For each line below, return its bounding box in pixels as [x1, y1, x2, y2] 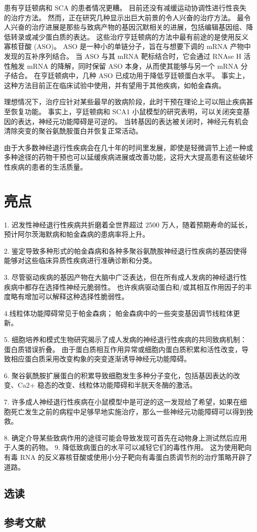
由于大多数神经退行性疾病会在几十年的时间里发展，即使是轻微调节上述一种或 [4, 142, 253, 152]
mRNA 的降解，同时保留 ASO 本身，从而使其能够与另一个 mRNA [27, 60, 239, 71]
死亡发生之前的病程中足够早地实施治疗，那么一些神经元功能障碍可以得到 [10, 406, 246, 416]
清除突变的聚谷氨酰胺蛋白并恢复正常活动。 [4, 126, 142, 136]
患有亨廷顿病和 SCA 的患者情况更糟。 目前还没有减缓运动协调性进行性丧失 [4, 2, 247, 12]
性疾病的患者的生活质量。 [4, 161, 87, 172]
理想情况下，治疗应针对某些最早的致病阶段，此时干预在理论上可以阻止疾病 [4, 96, 246, 107]
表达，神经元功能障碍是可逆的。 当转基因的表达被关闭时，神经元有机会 [17, 116, 249, 126]
